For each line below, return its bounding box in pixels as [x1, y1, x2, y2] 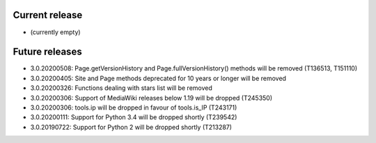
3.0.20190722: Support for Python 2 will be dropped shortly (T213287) [30, 123, 233, 131]
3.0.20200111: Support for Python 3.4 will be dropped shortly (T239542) [30, 113, 237, 121]
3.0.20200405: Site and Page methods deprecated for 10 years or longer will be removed [30, 74, 287, 82]
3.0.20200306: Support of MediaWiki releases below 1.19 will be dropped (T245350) [30, 93, 273, 102]
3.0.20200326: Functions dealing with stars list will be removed [30, 84, 212, 92]
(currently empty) [30, 28, 81, 36]
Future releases [13, 46, 83, 58]
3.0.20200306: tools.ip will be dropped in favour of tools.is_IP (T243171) [30, 103, 237, 112]
